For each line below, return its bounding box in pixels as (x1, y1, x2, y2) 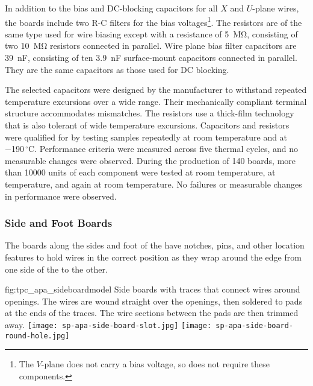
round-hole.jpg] (5, 331, 70, 340)
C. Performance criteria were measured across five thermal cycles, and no (28, 142, 299, 155)
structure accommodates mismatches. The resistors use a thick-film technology (5, 107, 294, 119)
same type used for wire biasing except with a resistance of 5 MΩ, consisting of (5, 27, 298, 40)
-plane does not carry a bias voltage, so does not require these (41, 358, 270, 370)
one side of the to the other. (5, 262, 108, 275)
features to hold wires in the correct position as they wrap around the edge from (5, 250, 302, 263)
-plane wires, (252, 2, 299, 14)
